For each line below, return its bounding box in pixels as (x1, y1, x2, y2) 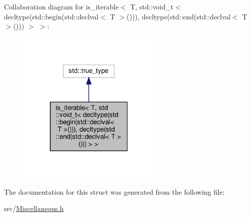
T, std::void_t (130, 1, 174, 11)
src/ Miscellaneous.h (4, 203, 64, 214)
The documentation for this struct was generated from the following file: (4, 186, 225, 197)
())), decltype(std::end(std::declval (126, 11, 231, 21)
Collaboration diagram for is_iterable (4, 1, 119, 11)
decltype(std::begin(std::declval (4, 11, 99, 21)
